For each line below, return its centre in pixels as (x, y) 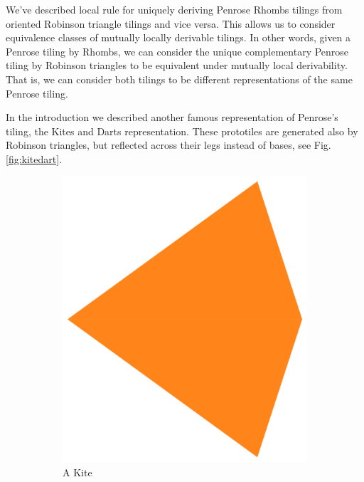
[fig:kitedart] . (34, 158)
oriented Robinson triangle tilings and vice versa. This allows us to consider (171, 23)
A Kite (77, 472)
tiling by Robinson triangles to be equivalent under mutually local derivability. (177, 65)
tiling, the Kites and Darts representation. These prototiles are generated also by (182, 131)
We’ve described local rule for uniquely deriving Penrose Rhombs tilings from (174, 9)
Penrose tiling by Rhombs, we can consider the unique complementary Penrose (177, 51)
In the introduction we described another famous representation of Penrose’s (172, 117)
